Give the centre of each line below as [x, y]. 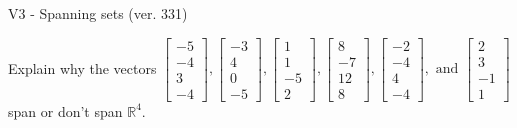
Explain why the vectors [82, 67]
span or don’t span [65, 110]
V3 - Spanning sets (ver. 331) [98, 13]
